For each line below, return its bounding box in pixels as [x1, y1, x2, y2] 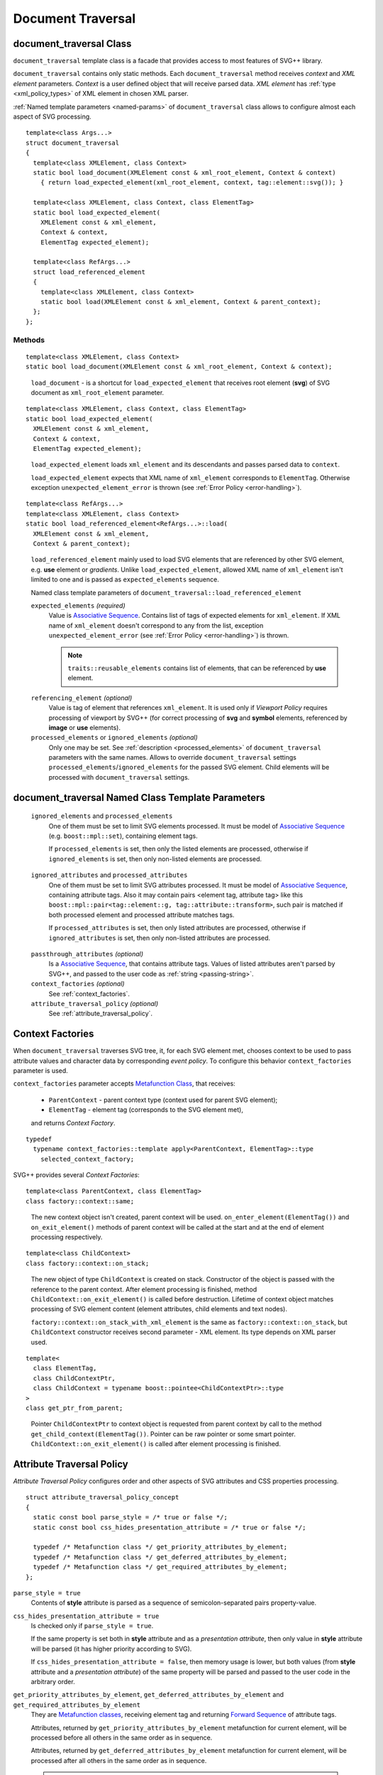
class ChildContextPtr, [33, 1374, 116, 1382]
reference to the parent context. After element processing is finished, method [30, 1285, 257, 1294]
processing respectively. [30, 1233, 103, 1242]
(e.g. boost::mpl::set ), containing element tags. [48, 831, 198, 841]
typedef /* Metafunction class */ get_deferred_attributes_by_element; [33, 1553, 288, 1561]
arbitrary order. [30, 1678, 75, 1686]
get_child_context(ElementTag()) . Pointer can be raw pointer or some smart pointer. [30, 1429, 296, 1438]
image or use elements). [48, 723, 121, 731]
